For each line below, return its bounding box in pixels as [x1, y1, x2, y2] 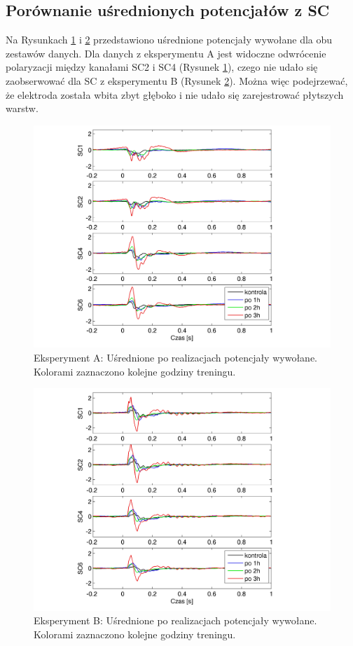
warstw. [6, 101, 39, 116]
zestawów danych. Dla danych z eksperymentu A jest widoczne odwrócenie [6, 46, 326, 60]
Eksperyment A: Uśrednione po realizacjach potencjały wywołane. [34, 350, 317, 364]
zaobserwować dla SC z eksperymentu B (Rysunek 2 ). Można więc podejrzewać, [6, 73, 348, 88]
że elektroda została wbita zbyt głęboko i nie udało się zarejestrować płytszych [6, 87, 344, 102]
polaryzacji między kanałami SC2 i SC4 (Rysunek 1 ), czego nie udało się [6, 60, 318, 74]
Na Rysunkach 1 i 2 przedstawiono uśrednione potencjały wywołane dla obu [6, 32, 333, 47]
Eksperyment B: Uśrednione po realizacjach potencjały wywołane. [34, 613, 317, 628]
